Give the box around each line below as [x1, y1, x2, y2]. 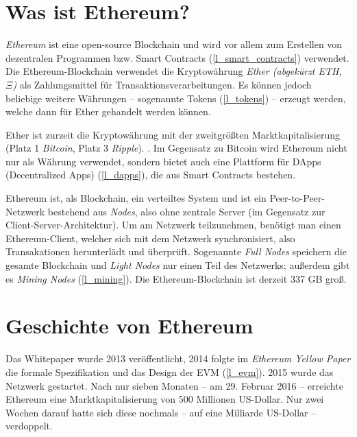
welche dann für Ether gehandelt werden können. [5, 104, 211, 119]
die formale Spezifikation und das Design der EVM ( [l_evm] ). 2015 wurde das [5, 364, 334, 379]
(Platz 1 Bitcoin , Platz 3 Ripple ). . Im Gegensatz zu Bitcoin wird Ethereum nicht [5, 141, 347, 155]
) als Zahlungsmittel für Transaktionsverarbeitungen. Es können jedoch [12, 77, 312, 91]
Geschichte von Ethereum [5, 311, 254, 340]
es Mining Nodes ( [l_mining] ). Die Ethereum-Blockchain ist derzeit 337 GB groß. [5, 271, 347, 285]
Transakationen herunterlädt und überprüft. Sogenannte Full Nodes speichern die [5, 244, 347, 259]
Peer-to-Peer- [269, 191, 325, 205]
